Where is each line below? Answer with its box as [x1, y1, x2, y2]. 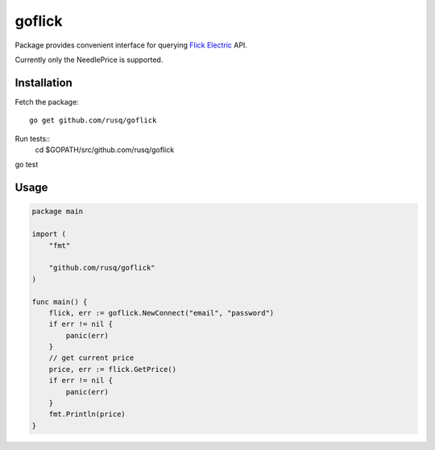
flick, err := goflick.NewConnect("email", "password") [48, 308, 275, 317]
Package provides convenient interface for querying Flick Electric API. [14, 40, 247, 50]
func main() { [31, 297, 88, 306]
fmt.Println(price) [48, 410, 126, 419]
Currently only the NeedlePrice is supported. [14, 55, 164, 64]
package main [31, 207, 84, 217]
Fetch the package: [14, 97, 80, 106]
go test [14, 159, 39, 169]
